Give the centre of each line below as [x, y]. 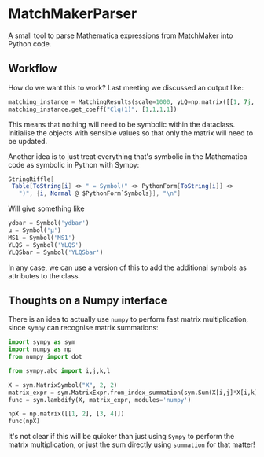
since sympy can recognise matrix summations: [83, 328]
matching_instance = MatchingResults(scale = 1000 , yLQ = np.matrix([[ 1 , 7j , [132, 102]
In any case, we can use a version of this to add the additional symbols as [128, 267]
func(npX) [24, 422]
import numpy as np [40, 350]
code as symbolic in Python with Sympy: [74, 164]
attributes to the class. [44, 275]
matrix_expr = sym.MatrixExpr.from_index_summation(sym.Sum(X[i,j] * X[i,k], [135, 393]
